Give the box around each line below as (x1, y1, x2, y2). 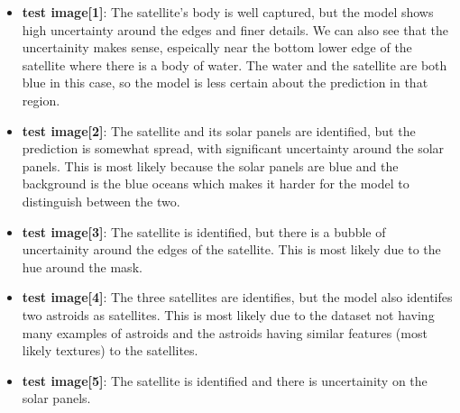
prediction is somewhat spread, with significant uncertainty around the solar (22, 139, 445, 158)
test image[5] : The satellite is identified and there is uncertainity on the (22, 371, 428, 390)
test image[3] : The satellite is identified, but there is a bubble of (22, 222, 386, 241)
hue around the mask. (22, 257, 143, 276)
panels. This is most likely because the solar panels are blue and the (22, 156, 399, 175)
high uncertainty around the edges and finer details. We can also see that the (22, 20, 448, 39)
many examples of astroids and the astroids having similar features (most (22, 323, 428, 342)
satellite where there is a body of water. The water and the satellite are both (22, 55, 447, 74)
